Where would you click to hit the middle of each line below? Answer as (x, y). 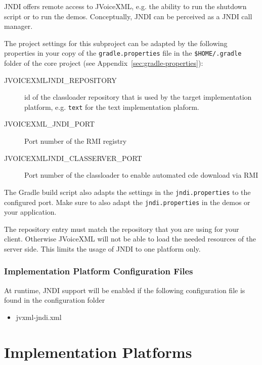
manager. (18, 26)
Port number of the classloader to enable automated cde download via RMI (141, 175)
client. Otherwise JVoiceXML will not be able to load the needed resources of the (130, 239)
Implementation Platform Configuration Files (99, 271)
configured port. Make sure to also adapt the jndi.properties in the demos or (127, 202)
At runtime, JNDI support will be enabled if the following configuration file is (125, 290)
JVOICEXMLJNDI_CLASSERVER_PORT (73, 158)
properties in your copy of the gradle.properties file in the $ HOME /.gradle (123, 53)
